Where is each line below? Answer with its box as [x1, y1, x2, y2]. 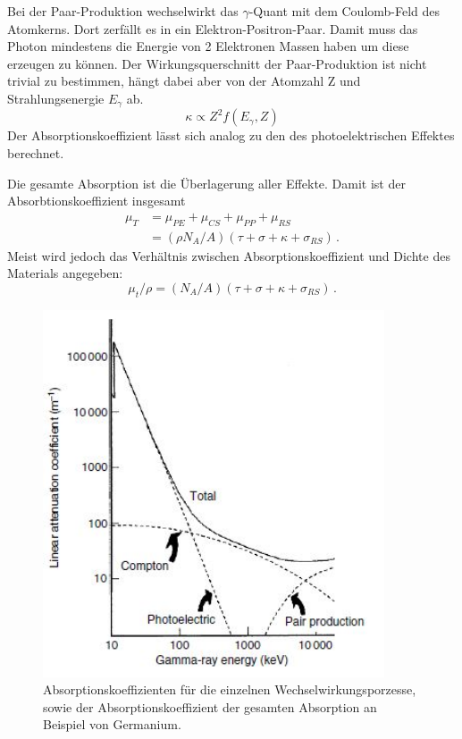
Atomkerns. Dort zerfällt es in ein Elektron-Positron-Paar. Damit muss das [7, 19, 418, 38]
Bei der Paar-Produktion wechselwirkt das [7, 2, 239, 20]
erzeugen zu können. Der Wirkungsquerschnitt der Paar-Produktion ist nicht [7, 54, 427, 72]
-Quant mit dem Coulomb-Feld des [248, 2, 441, 20]
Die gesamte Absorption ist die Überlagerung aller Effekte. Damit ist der [7, 173, 406, 192]
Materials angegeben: [7, 264, 123, 282]
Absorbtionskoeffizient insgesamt [7, 191, 186, 210]
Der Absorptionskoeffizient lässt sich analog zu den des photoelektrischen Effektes [7, 126, 455, 145]
